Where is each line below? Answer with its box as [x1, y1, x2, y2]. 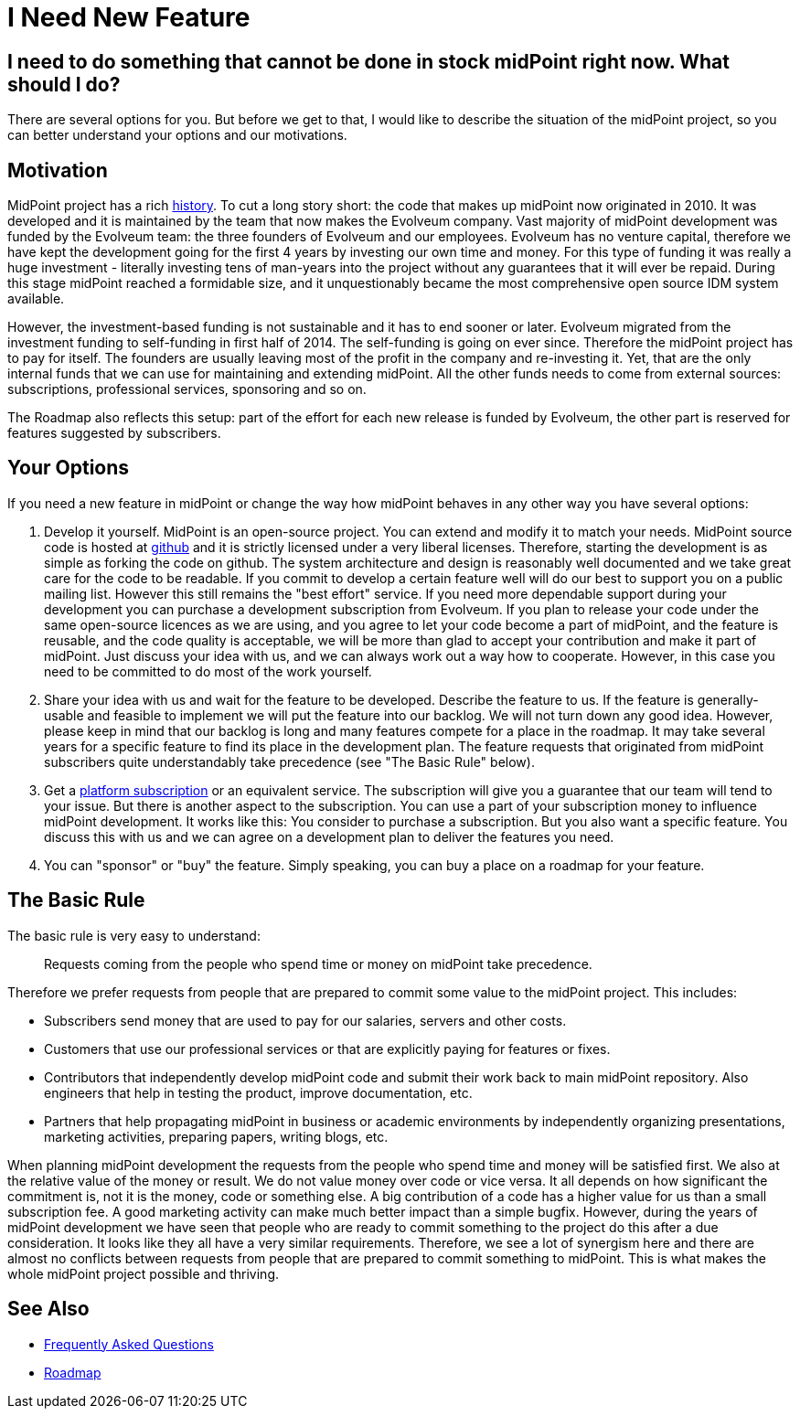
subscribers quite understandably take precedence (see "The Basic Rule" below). [44, 753, 535, 770]
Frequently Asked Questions [44, 1336, 214, 1352]
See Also [7, 1297, 90, 1321]
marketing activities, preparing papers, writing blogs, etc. [44, 1128, 389, 1145]
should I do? [7, 72, 121, 96]
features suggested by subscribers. [7, 425, 221, 442]
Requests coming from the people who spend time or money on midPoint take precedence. [44, 955, 592, 972]
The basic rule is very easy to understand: [7, 927, 261, 943]
